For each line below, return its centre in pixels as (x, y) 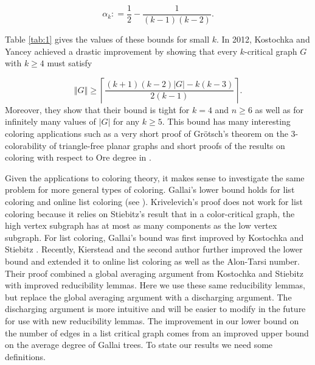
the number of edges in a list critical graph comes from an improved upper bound (157, 332)
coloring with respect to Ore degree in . (78, 157)
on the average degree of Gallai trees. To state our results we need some (139, 345)
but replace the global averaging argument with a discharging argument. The (148, 297)
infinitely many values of (50, 121)
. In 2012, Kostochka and (263, 39)
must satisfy (70, 63)
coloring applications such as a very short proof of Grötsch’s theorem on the (147, 134)
